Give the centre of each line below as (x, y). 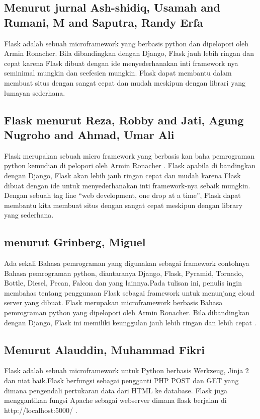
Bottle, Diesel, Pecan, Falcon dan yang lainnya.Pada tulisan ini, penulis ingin (123, 283)
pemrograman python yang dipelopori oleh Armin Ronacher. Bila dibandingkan (127, 312)
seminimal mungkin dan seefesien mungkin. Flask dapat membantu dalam (118, 73)
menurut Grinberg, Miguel (75, 242)
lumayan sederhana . (35, 92)
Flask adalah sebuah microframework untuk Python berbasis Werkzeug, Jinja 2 (126, 370)
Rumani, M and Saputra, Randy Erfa (104, 22)
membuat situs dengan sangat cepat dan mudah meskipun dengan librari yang (125, 82)
